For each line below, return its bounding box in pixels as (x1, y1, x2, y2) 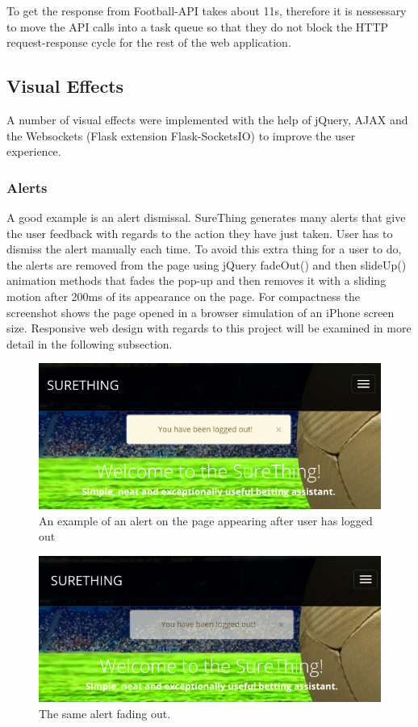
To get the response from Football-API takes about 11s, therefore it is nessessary (6, 2, 407, 19)
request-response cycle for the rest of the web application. (6, 34, 291, 51)
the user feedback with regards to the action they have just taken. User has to (6, 224, 393, 241)
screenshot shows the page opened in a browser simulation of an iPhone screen (6, 303, 395, 320)
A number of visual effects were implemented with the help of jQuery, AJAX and (6, 111, 408, 127)
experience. (6, 143, 61, 160)
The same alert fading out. (39, 704, 171, 721)
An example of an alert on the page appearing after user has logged (39, 512, 373, 529)
